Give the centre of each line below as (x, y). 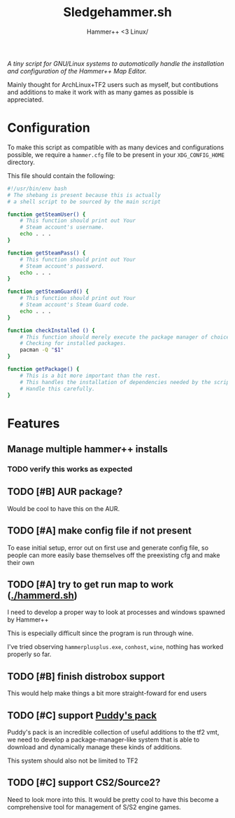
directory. (21, 162)
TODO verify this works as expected (70, 469)
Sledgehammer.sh (117, 12)
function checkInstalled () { (51, 330)
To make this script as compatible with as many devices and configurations (116, 147)
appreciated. (26, 100)
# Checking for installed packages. (73, 343)
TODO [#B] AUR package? (65, 492)
